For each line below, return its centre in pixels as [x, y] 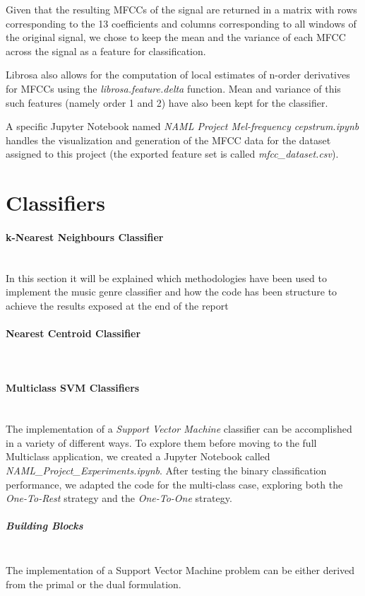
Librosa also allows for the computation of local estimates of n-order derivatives [178, 75]
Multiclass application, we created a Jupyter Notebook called [138, 456]
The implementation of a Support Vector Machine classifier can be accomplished [179, 429]
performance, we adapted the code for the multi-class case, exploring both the [174, 484]
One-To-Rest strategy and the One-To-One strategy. [119, 498]
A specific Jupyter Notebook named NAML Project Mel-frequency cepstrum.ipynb [182, 126]
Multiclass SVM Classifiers [73, 388]
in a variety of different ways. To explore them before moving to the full [161, 442]
